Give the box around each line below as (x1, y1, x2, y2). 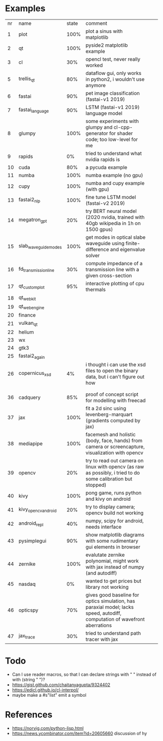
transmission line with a (85, 266, 139, 273)
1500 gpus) (85, 226, 113, 232)
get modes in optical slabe (85, 234, 146, 241)
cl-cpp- (114, 123, 133, 130)
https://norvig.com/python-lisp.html (12, 725, 84, 731)
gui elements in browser (85, 543, 141, 550)
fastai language (18, 106, 49, 114)
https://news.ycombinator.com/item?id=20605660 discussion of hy (12, 730, 147, 736)
